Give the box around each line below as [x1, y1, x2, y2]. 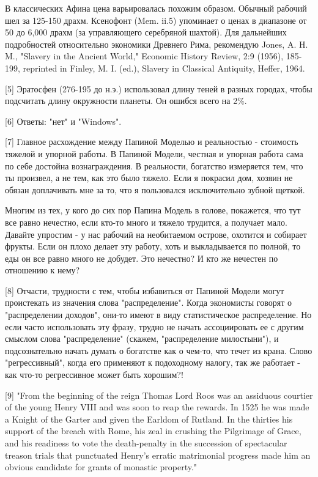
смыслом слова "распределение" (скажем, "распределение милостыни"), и [5, 332, 279, 345]
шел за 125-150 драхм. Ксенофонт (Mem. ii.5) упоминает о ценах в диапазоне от [5, 13, 307, 26]
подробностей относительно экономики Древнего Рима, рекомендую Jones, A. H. [5, 37, 308, 50]
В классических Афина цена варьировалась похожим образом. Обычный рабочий [5, 2, 307, 14]
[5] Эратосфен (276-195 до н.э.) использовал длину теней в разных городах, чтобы [5, 82, 312, 95]
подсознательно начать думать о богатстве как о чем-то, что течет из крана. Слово [5, 344, 312, 357]
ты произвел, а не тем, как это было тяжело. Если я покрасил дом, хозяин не [5, 171, 293, 184]
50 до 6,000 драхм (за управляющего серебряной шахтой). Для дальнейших [5, 26, 287, 39]
